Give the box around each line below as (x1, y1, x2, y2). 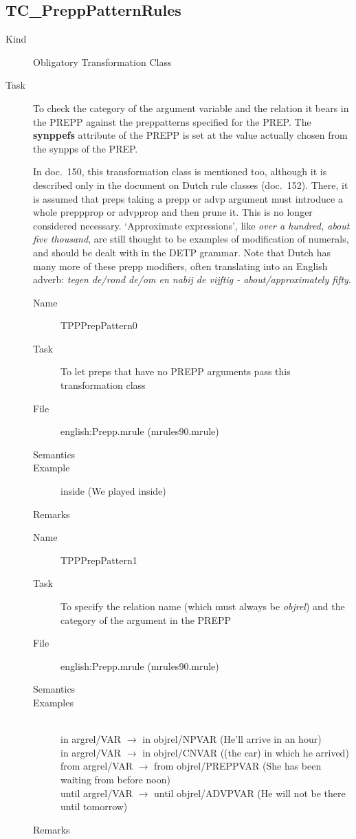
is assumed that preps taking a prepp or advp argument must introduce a (33, 191, 343, 205)
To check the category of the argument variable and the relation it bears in (33, 100, 349, 115)
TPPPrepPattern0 (60, 318, 137, 333)
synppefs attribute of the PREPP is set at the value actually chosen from (33, 128, 348, 142)
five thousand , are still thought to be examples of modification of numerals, (33, 232, 349, 246)
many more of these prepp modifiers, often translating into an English (33, 258, 328, 273)
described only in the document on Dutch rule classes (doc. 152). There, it (33, 177, 348, 192)
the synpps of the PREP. (33, 141, 138, 155)
